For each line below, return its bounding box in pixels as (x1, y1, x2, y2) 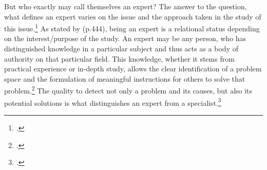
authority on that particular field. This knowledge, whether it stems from (4, 53, 235, 64)
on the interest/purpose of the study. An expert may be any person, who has (4, 33, 246, 44)
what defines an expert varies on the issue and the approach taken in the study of (4, 11, 261, 22)
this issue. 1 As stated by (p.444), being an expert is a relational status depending (4, 22, 260, 33)
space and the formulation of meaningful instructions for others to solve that (4, 73, 245, 84)
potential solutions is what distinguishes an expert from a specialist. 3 (4, 96, 221, 108)
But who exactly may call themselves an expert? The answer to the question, (4, 1, 247, 11)
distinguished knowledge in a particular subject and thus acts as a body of (4, 43, 238, 54)
